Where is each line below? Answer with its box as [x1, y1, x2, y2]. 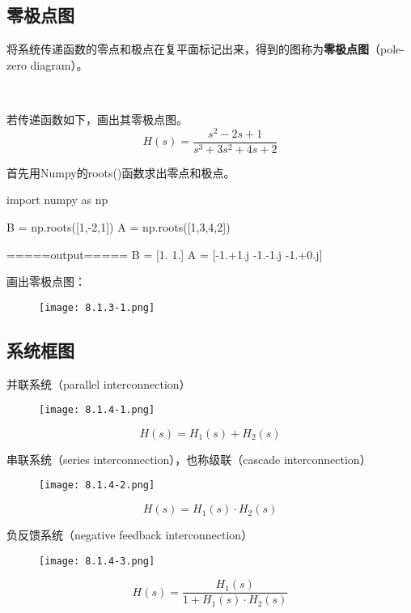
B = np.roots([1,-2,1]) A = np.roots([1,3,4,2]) [6, 218, 231, 235]
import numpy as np [6, 191, 108, 208]
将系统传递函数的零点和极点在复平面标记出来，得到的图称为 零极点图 [6, 40, 369, 57]
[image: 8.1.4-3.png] [39, 555, 155, 567]
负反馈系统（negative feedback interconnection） [6, 526, 253, 543]
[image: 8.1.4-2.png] [39, 479, 155, 492]
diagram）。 [30, 56, 88, 73]
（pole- [369, 40, 405, 57]
